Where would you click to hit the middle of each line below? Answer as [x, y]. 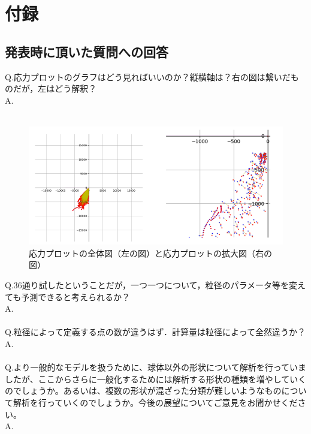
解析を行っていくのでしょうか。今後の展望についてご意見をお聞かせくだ [155, 402]
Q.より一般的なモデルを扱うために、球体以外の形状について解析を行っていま [155, 367]
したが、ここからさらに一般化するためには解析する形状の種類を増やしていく [156, 379]
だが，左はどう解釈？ [55, 88]
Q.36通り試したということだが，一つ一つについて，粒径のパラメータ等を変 [151, 285]
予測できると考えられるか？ [76, 296]
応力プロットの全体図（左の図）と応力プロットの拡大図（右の [150, 253]
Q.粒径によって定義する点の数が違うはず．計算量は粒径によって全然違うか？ [155, 332]
